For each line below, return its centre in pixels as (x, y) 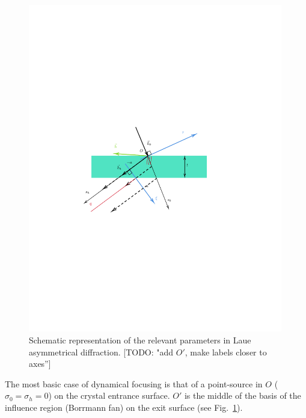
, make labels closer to (226, 352)
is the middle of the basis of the (243, 395)
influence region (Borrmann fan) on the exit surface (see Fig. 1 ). (124, 407)
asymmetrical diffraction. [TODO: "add (101, 352)
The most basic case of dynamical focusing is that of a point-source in (134, 383)
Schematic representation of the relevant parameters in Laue (140, 340)
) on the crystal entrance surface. (109, 395)
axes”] (40, 364)
